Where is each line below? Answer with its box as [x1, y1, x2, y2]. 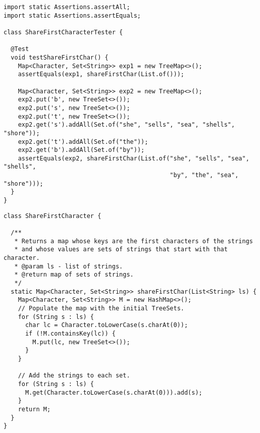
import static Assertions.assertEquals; [4, 12, 141, 19]
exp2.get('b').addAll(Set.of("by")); [18, 146, 145, 154]
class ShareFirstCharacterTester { [4, 28, 123, 36]
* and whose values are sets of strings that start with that [14, 246, 228, 253]
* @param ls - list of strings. [14, 262, 123, 270]
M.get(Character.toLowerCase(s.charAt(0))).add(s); [25, 389, 202, 396]
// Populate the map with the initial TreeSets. [18, 304, 184, 312]
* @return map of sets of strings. [14, 271, 134, 279]
